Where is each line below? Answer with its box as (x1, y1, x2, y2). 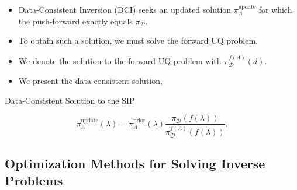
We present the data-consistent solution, (18, 75, 163, 87)
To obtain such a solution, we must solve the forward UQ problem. (18, 34, 258, 47)
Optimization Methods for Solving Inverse (5, 154, 265, 172)
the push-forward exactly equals (18, 15, 133, 27)
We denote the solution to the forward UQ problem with (18, 54, 222, 66)
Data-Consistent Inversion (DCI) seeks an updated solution (18, 3, 232, 15)
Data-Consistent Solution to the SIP (5, 94, 135, 106)
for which (258, 3, 292, 15)
